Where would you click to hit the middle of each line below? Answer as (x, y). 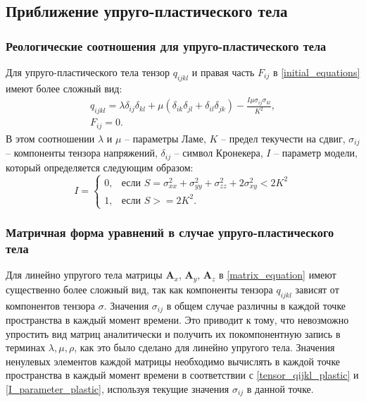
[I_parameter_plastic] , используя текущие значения (118, 389)
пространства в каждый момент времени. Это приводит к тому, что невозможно (177, 320)
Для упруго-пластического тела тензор (88, 72)
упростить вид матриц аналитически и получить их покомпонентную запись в (173, 333)
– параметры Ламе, (165, 138)
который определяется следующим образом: (100, 167)
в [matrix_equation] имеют (278, 275)
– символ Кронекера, (219, 153)
